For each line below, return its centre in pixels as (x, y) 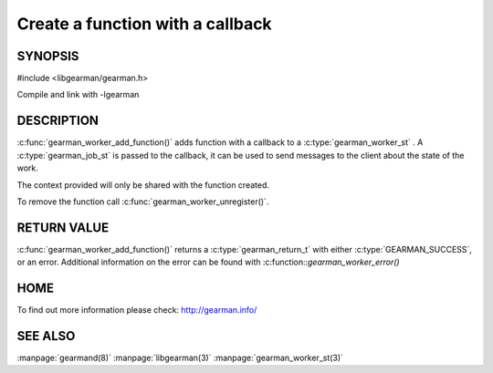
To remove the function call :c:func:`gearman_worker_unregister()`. (143, 202)
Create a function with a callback (145, 24)
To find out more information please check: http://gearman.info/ (137, 310)
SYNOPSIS (48, 56)
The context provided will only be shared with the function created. (143, 185)
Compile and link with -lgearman (78, 95)
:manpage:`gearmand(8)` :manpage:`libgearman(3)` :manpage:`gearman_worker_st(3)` (180, 358)
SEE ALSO (46, 336)
